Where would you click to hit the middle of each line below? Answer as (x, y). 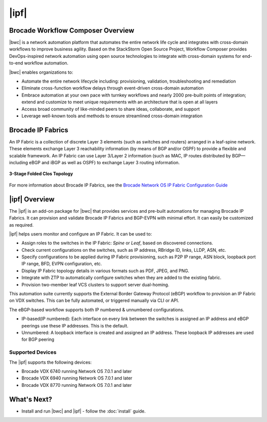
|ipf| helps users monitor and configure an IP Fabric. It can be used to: (81, 234)
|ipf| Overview (32, 199)
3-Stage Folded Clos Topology (41, 174)
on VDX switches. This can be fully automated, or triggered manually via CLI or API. (94, 301)
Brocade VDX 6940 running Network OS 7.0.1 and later (77, 378)
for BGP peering (38, 339)
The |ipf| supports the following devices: (50, 362)
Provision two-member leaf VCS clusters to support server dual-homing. (95, 284)
